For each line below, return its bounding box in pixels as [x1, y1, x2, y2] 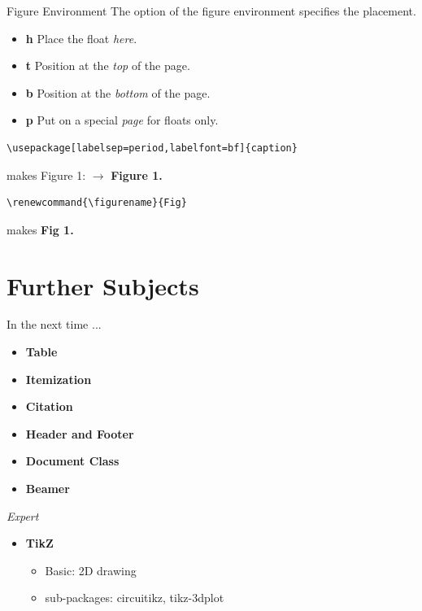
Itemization [25, 370, 92, 387]
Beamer [25, 480, 70, 497]
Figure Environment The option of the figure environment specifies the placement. [7, 2, 416, 19]
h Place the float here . [25, 29, 137, 46]
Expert [7, 507, 39, 524]
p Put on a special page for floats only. [25, 111, 219, 129]
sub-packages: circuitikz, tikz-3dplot [45, 589, 224, 606]
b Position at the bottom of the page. [25, 84, 211, 101]
